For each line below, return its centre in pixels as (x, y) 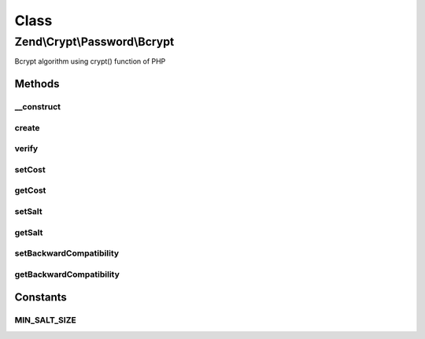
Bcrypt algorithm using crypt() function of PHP (90, 61)
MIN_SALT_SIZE (45, 320)
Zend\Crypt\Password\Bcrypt (94, 42)
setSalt (28, 211)
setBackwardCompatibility (67, 253)
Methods (37, 84)
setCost (30, 169)
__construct (38, 107)
